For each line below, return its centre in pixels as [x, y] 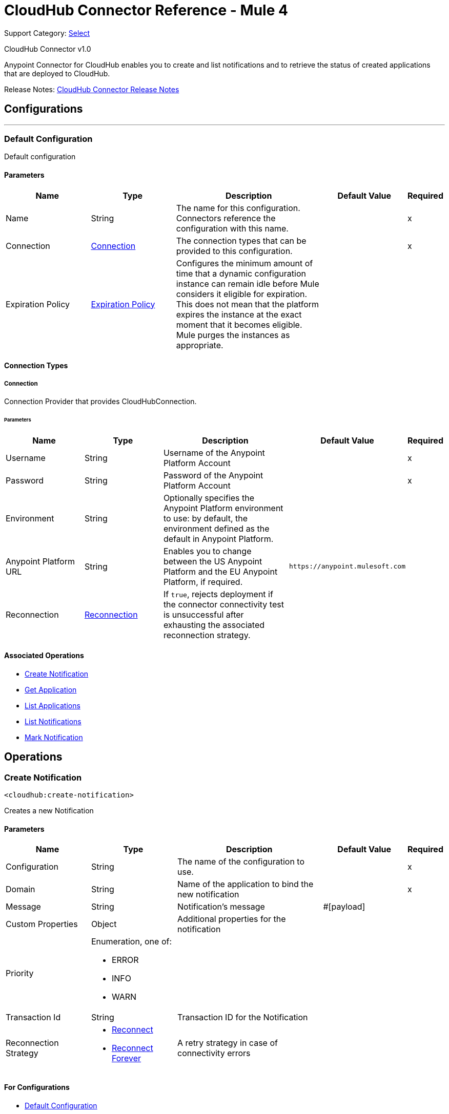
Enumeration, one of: [131, 942]
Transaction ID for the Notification [243, 1017]
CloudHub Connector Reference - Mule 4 [146, 10]
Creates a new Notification [49, 811]
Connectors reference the [226, 218]
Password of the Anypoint [213, 475]
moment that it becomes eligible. [239, 324]
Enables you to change [207, 551]
